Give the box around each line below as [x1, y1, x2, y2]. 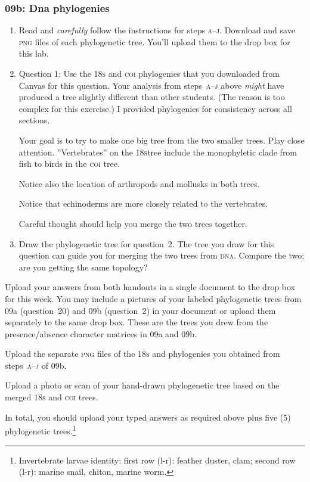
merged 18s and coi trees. [5, 391, 98, 403]
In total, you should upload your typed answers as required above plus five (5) [5, 411, 291, 423]
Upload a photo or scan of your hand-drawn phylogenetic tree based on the [5, 379, 280, 391]
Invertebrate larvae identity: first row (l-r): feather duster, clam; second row [18, 453, 296, 466]
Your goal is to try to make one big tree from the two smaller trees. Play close [18, 133, 305, 146]
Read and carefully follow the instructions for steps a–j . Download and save [18, 24, 295, 36]
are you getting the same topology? [18, 260, 148, 273]
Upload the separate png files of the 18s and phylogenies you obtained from [5, 347, 280, 360]
